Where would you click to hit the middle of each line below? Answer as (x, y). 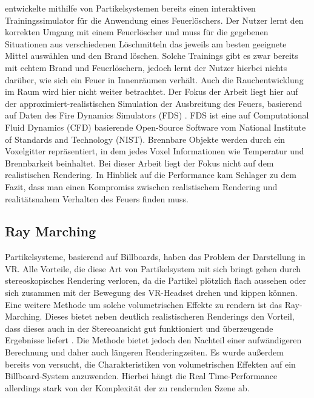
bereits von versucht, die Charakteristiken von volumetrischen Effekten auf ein (150, 364)
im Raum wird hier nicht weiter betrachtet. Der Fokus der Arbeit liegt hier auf (152, 91)
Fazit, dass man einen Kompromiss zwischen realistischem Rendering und (141, 186)
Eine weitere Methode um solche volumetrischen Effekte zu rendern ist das (143, 304)
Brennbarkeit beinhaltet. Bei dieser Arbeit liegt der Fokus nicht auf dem (139, 163)
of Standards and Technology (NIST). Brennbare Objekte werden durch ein (145, 139)
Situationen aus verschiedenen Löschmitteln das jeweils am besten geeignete (146, 43)
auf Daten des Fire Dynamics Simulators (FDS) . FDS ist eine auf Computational (157, 115)
